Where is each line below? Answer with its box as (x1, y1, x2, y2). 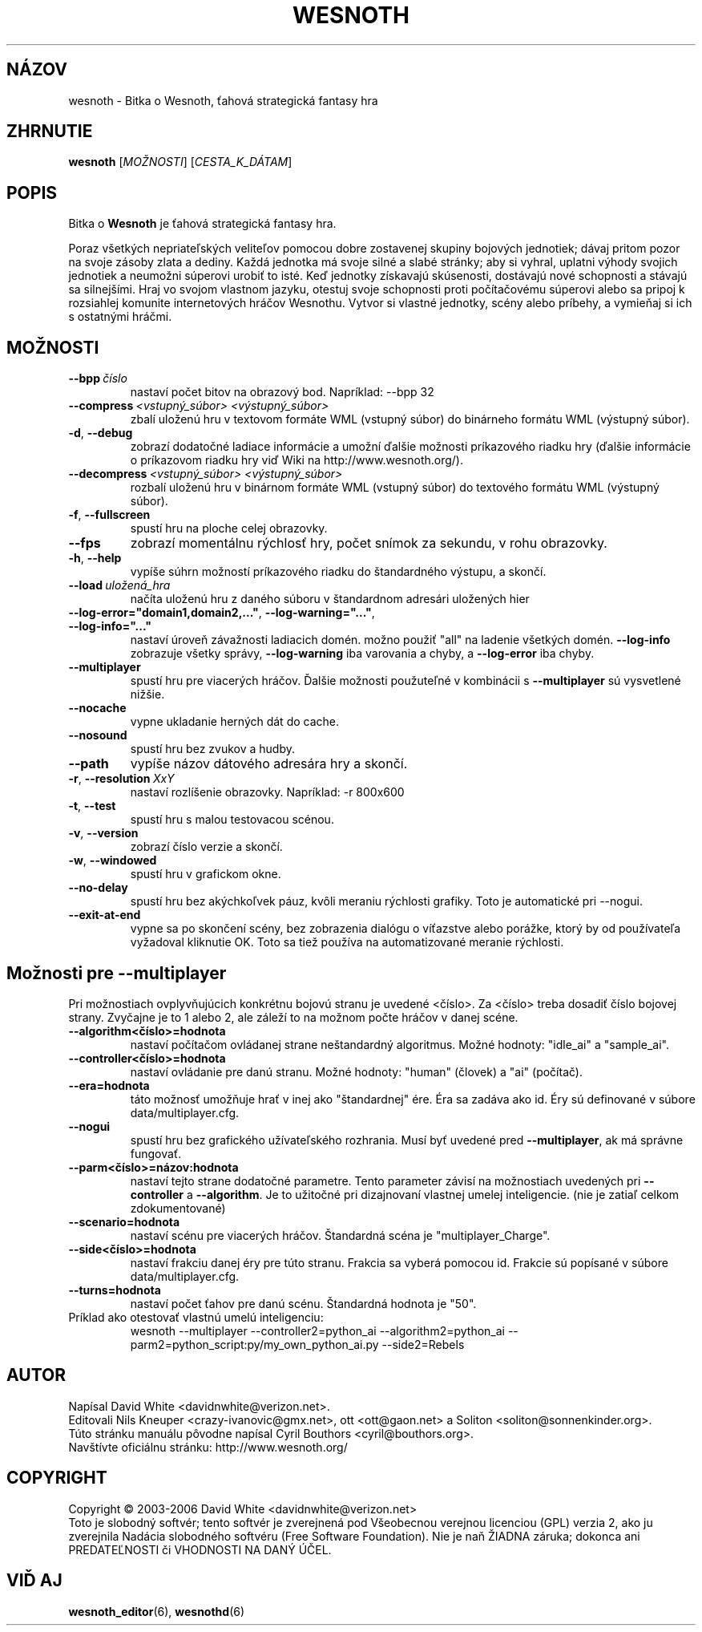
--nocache (68, 701, 127, 715)
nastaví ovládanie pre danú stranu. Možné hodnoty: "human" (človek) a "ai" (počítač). (130, 1064, 583, 1079)
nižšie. (130, 687, 165, 702)
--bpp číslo (68, 371, 127, 386)
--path (68, 755, 109, 772)
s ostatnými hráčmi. (68, 310, 172, 324)
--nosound (68, 728, 127, 743)
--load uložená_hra (68, 578, 171, 593)
